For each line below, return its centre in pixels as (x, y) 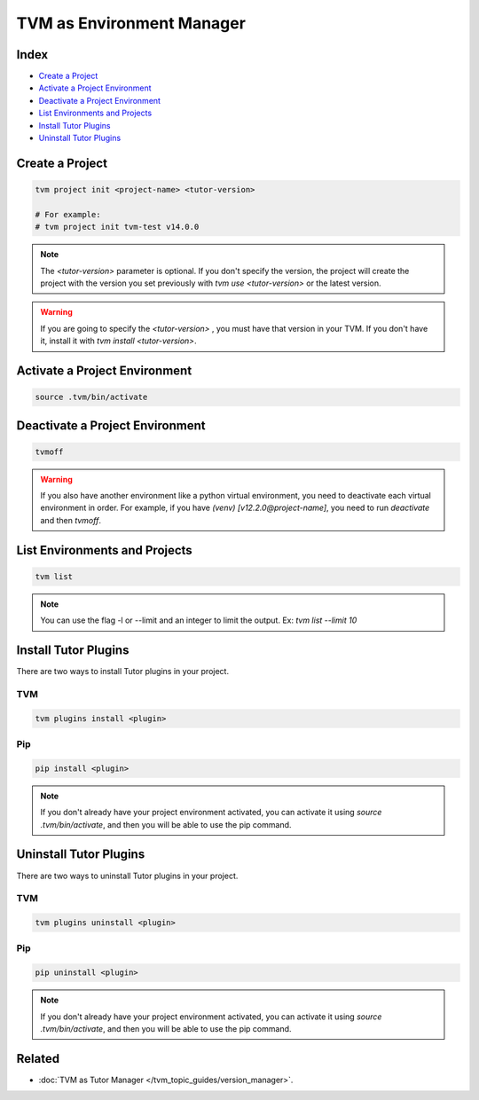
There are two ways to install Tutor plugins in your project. (123, 672)
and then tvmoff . (71, 520)
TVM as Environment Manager (131, 23)
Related (38, 1059)
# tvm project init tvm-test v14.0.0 (117, 227)
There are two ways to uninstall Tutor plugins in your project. (127, 876)
